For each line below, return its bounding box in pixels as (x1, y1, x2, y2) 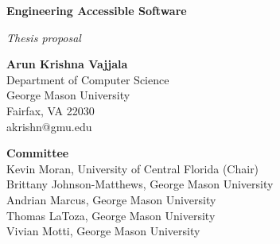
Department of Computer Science (6, 71, 169, 87)
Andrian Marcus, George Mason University (6, 191, 216, 207)
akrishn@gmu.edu (6, 118, 92, 134)
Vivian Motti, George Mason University (6, 223, 200, 239)
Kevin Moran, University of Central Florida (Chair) (6, 160, 259, 176)
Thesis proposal (6, 29, 81, 45)
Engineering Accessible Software (6, 2, 187, 18)
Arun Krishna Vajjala (6, 56, 128, 72)
